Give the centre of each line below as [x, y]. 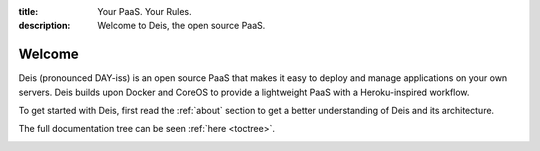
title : [28, 11]
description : [44, 26]
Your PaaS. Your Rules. [144, 11]
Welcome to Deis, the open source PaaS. [181, 26]
